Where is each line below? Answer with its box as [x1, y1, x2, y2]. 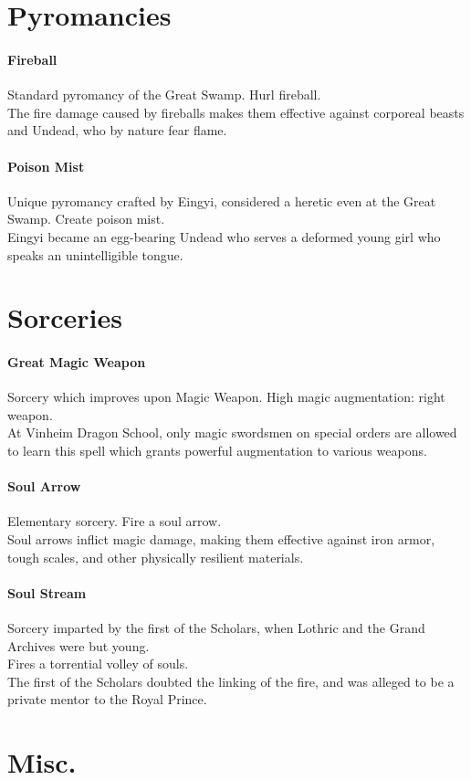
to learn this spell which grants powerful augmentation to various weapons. [7, 441, 427, 460]
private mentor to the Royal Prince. [7, 690, 207, 709]
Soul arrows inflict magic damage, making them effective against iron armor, [7, 530, 435, 549]
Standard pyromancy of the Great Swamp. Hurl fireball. [7, 85, 321, 104]
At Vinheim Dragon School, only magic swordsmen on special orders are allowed [7, 423, 457, 442]
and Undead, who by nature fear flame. [7, 121, 227, 140]
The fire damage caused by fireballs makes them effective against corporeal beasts [7, 102, 465, 121]
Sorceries [7, 299, 123, 336]
